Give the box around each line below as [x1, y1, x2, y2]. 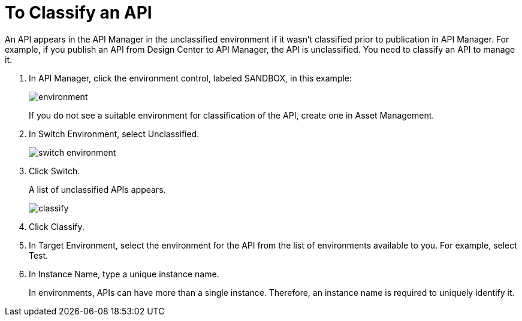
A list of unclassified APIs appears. [29, 184, 166, 195]
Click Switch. [29, 165, 80, 176]
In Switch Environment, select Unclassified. [29, 128, 200, 139]
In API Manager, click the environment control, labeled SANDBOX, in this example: [29, 72, 352, 83]
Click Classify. [29, 221, 85, 232]
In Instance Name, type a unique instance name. [29, 268, 219, 279]
